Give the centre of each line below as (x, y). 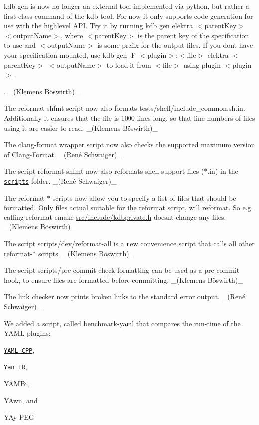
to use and (20, 45)
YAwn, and (21, 400)
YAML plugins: (27, 333)
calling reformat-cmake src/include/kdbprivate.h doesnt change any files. (115, 217)
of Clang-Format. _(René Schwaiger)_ (63, 154)
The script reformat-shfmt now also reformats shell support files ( (104, 171)
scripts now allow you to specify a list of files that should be (144, 197)
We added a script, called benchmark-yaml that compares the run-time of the (122, 323)
